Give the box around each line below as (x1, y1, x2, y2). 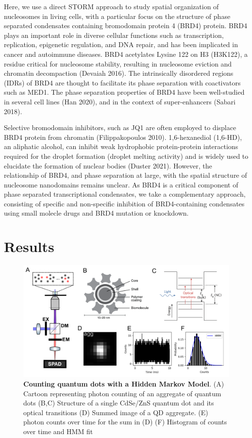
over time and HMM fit (23, 426, 93, 436)
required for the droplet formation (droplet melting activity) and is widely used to (4, 151, 249, 161)
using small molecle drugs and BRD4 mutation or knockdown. (4, 208, 189, 218)
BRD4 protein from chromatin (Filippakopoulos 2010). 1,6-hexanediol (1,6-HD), (4, 132, 242, 142)
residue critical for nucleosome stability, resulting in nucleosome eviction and (4, 58, 232, 68)
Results (4, 236, 54, 256)
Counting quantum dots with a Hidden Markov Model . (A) (23, 379, 224, 388)
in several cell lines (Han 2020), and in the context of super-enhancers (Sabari (4, 96, 235, 106)
